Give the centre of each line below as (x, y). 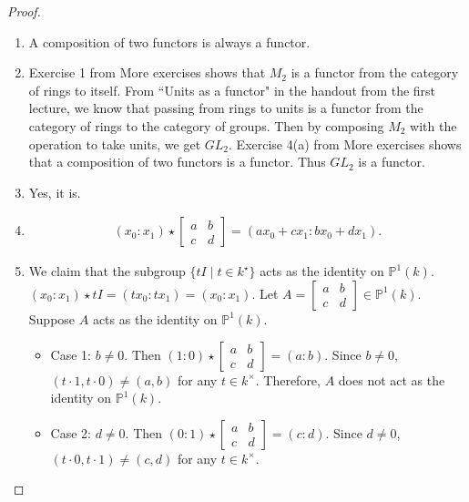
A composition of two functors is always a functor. (169, 41)
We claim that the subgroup (107, 271)
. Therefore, (288, 379)
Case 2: (71, 432)
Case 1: (71, 354)
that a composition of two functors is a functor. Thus (177, 162)
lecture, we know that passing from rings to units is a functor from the (226, 108)
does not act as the (392, 379)
